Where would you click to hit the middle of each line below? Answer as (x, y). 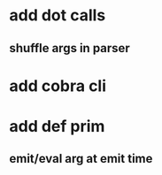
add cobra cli (58, 86)
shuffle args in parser (69, 48)
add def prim (57, 126)
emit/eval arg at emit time (81, 159)
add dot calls (58, 15)
